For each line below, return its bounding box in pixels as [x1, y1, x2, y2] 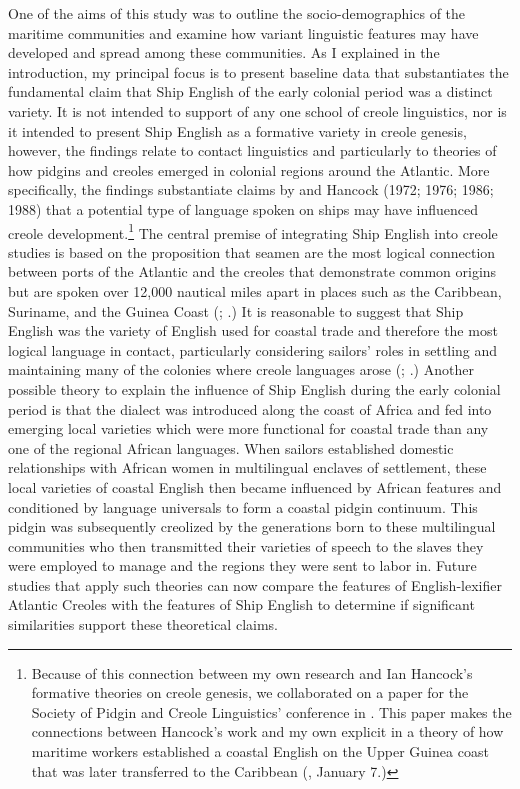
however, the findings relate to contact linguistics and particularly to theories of [8, 140, 497, 161]
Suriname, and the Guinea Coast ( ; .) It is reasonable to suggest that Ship [8, 300, 464, 321]
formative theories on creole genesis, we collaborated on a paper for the [31, 682, 469, 703]
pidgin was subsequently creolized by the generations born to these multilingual [8, 516, 496, 537]
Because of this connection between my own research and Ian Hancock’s [31, 662, 473, 683]
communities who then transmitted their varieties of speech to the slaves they [8, 535, 484, 556]
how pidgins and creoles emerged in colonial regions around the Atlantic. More [8, 159, 490, 180]
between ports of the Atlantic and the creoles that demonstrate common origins [8, 261, 497, 282]
